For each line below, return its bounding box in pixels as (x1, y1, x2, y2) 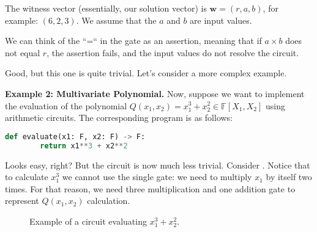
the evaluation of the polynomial (5, 99, 127, 112)
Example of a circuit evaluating (29, 214, 147, 227)
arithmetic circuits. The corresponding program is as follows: (5, 111, 233, 124)
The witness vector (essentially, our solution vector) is (5, 2, 207, 14)
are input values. (190, 13, 252, 26)
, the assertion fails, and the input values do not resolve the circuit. (47, 46, 299, 59)
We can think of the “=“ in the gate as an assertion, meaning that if (5, 34, 262, 47)
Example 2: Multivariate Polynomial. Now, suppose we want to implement (5, 87, 305, 100)
